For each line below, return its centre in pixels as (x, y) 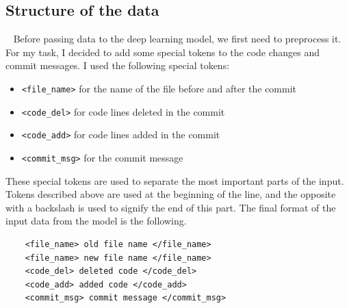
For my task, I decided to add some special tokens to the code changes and (163, 52)
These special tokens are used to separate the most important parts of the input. (175, 180)
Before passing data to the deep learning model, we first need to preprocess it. (177, 39)
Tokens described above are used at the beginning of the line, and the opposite (171, 194)
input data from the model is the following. (96, 221)
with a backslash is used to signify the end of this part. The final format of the (171, 207)
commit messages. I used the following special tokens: (118, 65)
